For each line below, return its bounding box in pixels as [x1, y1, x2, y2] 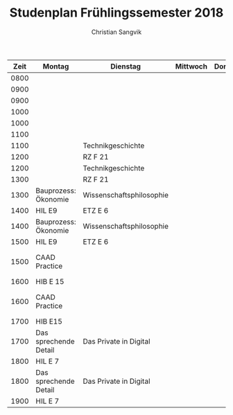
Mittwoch [175, 61, 208, 71]
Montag [42, 61, 69, 71]
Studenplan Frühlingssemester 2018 [9, 5, 224, 21]
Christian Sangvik [91, 28, 142, 36]
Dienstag [110, 61, 141, 71]
